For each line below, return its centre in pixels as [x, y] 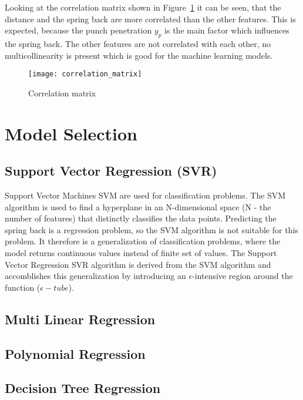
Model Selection [71, 133]
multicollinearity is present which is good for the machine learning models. [139, 55]
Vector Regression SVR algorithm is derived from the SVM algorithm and [138, 264]
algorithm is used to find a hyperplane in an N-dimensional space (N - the [138, 206]
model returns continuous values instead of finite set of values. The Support [141, 252]
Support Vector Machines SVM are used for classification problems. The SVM [145, 195]
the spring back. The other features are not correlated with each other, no [138, 43]
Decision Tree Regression [83, 388]
